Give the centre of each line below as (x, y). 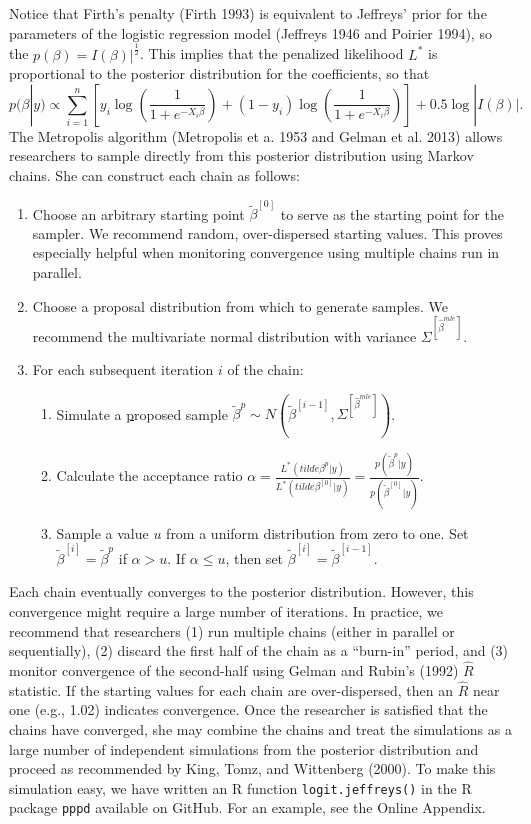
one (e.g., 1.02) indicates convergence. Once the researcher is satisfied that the (248, 709)
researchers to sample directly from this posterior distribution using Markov (241, 155)
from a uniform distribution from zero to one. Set (317, 532)
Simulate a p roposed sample (142, 413)
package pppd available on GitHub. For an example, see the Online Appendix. (247, 807)
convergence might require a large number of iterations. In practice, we (226, 610)
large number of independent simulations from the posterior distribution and (244, 748)
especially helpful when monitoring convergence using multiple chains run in (266, 252)
